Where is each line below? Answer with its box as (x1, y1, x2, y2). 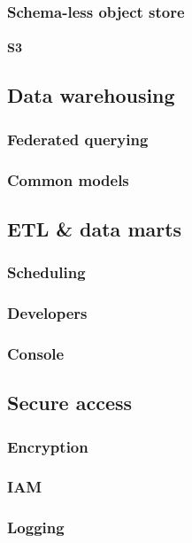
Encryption (7, 435, 88, 457)
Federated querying (7, 128, 149, 150)
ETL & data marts (7, 214, 182, 242)
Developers (7, 302, 88, 324)
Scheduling (7, 261, 86, 283)
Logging (7, 516, 65, 539)
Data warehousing (7, 81, 175, 109)
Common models (7, 168, 129, 190)
